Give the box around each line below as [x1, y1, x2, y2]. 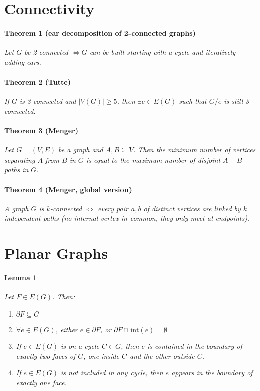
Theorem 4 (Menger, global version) [4, 184, 132, 194]
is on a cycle [60, 341, 99, 351]
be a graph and [58, 144, 103, 155]
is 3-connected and [19, 96, 76, 106]
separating [4, 154, 35, 165]
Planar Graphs [4, 243, 108, 263]
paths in [4, 164, 29, 175]
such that [179, 96, 207, 106]
